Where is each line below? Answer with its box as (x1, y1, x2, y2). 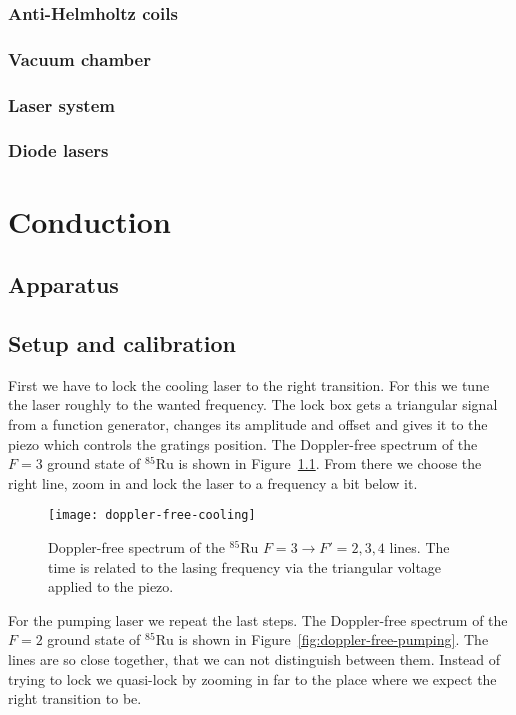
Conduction (8, 200, 171, 241)
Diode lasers (8, 138, 109, 163)
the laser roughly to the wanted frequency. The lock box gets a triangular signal (8, 394, 498, 415)
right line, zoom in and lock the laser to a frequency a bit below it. (8, 472, 418, 493)
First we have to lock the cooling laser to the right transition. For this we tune (8, 374, 490, 395)
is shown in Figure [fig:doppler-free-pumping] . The (178, 629, 489, 650)
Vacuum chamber (8, 46, 151, 71)
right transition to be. (8, 688, 142, 709)
